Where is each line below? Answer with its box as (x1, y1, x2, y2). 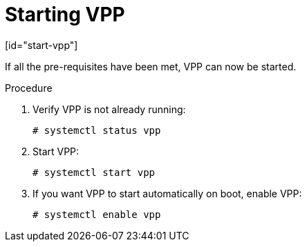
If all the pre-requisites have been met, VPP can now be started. (5, 60, 297, 72)
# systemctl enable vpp (32, 208, 161, 220)
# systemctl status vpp (32, 124, 161, 136)
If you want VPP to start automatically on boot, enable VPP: (32, 187, 302, 199)
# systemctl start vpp (32, 166, 156, 178)
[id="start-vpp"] (5, 39, 78, 51)
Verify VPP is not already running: (32, 103, 186, 115)
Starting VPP (5, 3, 125, 26)
